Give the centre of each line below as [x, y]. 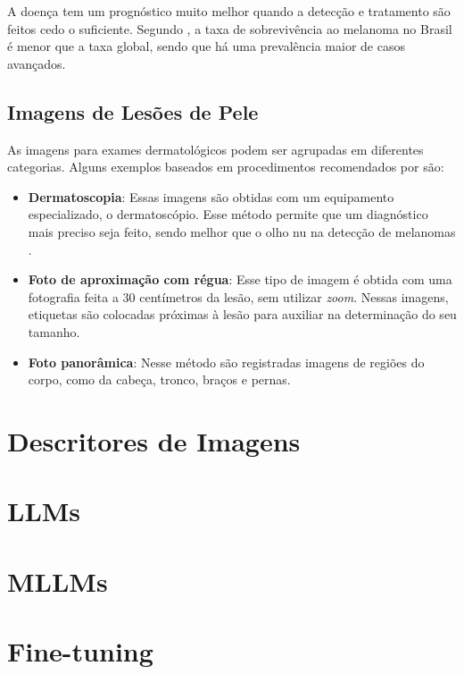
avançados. [37, 63]
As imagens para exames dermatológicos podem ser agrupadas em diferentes [215, 149]
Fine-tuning [80, 651]
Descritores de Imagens [154, 440]
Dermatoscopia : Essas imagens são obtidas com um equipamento [211, 196]
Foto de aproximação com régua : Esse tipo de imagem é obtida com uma [240, 279]
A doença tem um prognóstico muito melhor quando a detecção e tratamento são [229, 11]
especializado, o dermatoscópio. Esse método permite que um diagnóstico [228, 214]
